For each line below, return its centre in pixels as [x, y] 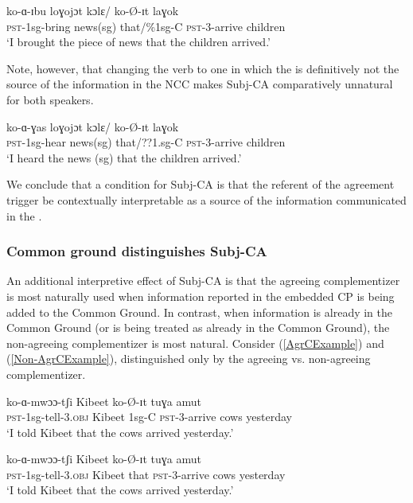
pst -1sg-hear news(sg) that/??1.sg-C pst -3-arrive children [146, 142]
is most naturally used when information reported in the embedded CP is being [201, 296]
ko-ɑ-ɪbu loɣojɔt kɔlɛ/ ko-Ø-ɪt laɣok [93, 10]
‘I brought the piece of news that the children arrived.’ [138, 42]
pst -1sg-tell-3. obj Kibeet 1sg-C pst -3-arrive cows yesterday [150, 417]
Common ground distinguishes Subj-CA [137, 251]
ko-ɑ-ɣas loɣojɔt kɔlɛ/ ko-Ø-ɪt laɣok [93, 126]
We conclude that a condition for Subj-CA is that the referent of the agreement [201, 184]
